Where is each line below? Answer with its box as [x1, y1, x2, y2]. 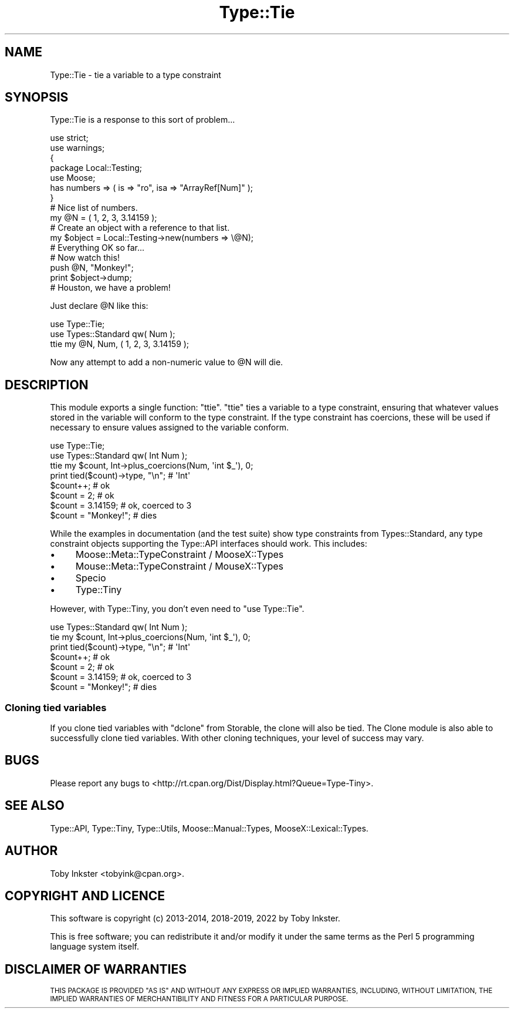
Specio [75, 572, 106, 584]
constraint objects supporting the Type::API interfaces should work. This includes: [50, 539, 367, 549]
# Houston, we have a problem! [50, 282, 171, 293]
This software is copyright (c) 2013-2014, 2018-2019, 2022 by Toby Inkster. [50, 913, 340, 924]
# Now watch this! [50, 253, 120, 263]
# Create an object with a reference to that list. [50, 223, 230, 233]
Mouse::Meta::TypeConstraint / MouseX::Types [75, 560, 284, 573]
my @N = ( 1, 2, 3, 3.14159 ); [50, 213, 157, 223]
